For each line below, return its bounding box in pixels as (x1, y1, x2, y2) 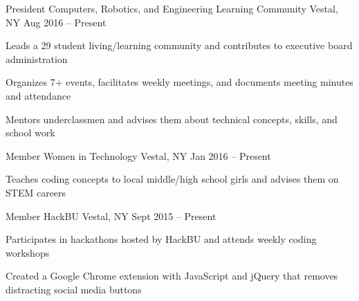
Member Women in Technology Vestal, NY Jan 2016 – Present (6, 148, 271, 163)
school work (6, 125, 55, 140)
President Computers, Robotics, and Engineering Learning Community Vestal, (6, 1, 338, 15)
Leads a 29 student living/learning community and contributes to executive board (6, 38, 353, 53)
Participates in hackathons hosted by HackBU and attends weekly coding (6, 232, 317, 246)
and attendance (6, 88, 71, 102)
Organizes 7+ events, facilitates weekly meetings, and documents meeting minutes (6, 75, 353, 89)
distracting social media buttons (6, 282, 142, 296)
